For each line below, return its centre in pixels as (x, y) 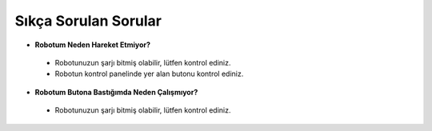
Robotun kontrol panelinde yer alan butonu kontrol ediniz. (149, 74)
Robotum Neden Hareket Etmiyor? (93, 45)
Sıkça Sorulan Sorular (88, 21)
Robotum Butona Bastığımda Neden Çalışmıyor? (116, 92)
